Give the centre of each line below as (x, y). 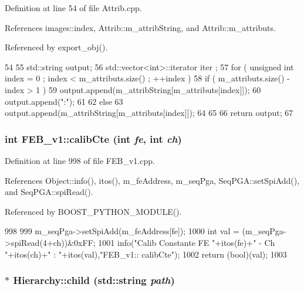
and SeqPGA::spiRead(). (49, 192)
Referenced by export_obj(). (56, 47)
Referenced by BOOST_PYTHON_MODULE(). (93, 211)
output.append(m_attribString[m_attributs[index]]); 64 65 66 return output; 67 (149, 113)
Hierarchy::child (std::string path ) (94, 280)
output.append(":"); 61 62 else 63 (64, 101)
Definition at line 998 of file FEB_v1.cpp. (80, 160)
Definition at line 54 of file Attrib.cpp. (73, 8)
